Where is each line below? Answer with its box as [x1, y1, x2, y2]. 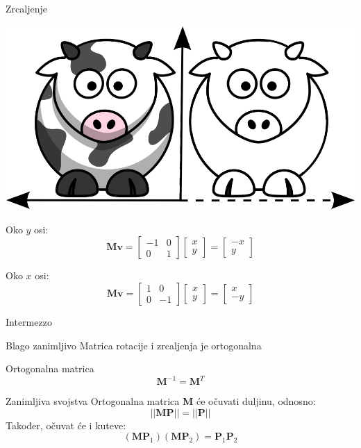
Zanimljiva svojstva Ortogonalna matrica [6, 394, 180, 408]
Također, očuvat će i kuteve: [6, 417, 126, 432]
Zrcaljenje [6, 1, 47, 15]
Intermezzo [6, 314, 52, 329]
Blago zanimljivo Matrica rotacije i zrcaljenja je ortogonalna [6, 338, 262, 352]
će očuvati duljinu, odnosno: [196, 394, 316, 408]
